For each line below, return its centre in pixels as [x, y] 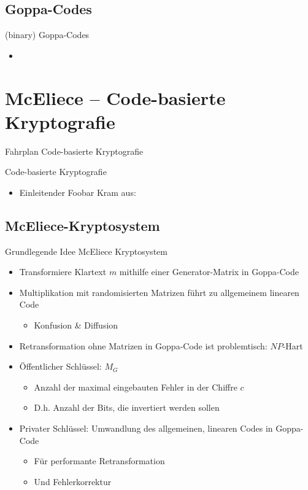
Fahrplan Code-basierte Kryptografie [74, 151]
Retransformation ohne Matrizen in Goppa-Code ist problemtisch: [143, 345]
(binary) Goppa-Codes [47, 35]
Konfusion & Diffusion [76, 325]
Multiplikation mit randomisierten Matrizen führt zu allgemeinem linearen [159, 292]
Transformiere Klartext [63, 272]
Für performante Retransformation [99, 461]
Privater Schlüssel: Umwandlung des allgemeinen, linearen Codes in [146, 428]
